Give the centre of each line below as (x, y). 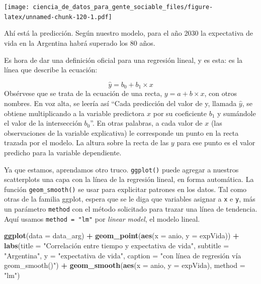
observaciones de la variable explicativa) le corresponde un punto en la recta (121, 132)
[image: (17, 7)
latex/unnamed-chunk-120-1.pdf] (58, 17)
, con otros (221, 93)
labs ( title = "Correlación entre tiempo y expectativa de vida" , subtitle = (117, 245)
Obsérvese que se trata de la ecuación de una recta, (83, 93)
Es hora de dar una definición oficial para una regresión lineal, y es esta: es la (123, 60)
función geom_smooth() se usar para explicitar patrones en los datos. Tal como (125, 189)
